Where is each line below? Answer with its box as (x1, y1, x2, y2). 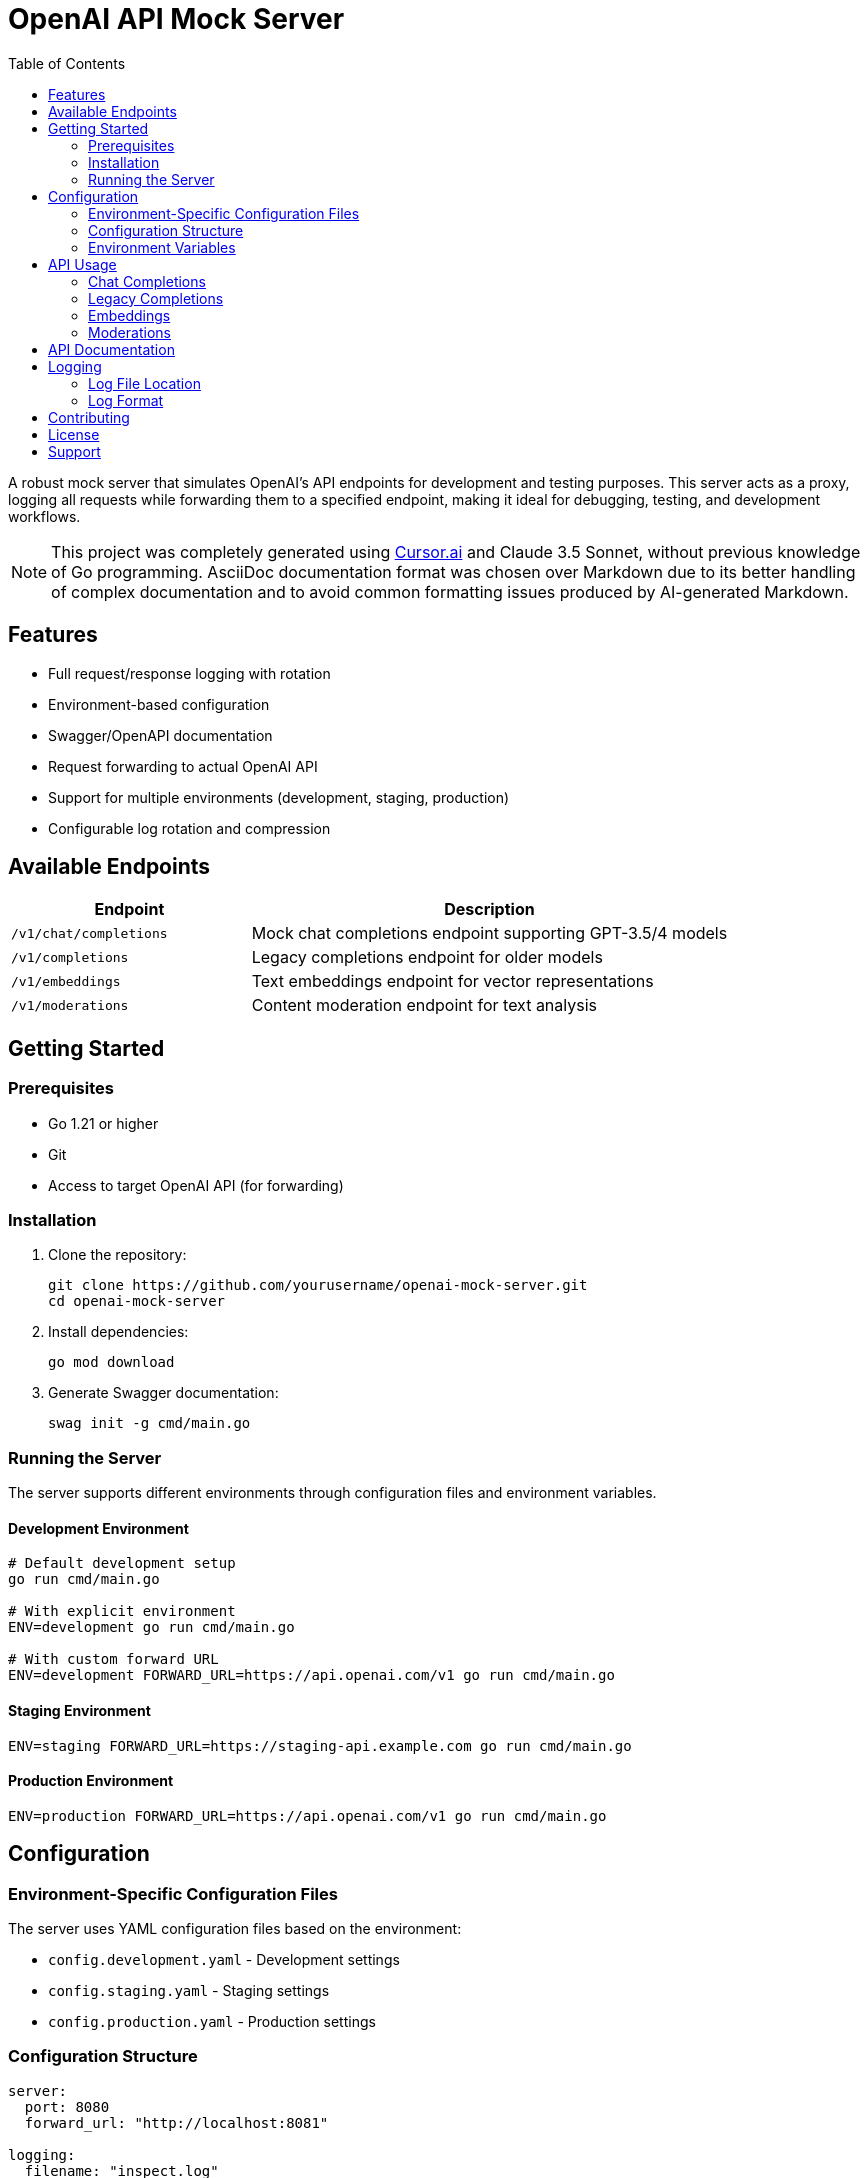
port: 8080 (24, 2098, 110, 2115)
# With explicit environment (8, 1603, 236, 1620)
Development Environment (8, 1519, 189, 1537)
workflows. (8, 507, 81, 525)
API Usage (48, 255, 117, 273)
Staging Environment (8, 1701, 151, 1719)
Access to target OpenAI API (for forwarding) (48, 1176, 344, 1194)
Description (444, 899, 535, 920)
